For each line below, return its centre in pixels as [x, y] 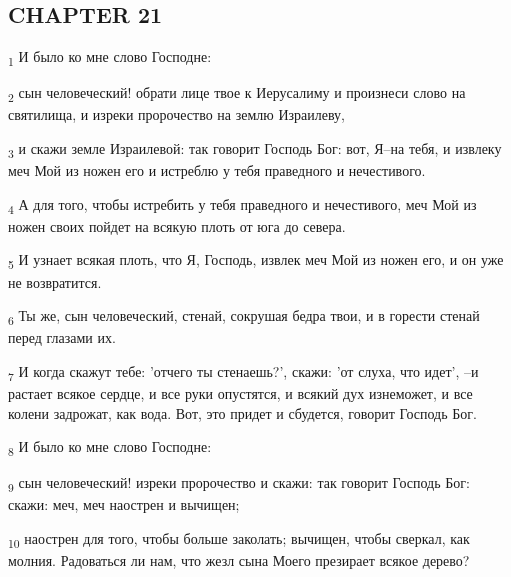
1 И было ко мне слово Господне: [110, 57]
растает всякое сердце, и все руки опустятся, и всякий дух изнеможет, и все [240, 393]
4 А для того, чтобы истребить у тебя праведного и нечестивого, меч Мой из [242, 205]
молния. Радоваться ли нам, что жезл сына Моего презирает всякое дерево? [239, 560]
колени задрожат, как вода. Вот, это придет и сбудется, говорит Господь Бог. [242, 412]
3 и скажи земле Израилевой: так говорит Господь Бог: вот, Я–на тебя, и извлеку [255, 149]
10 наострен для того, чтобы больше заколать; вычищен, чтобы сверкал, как [239, 539]
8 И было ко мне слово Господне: [110, 448]
